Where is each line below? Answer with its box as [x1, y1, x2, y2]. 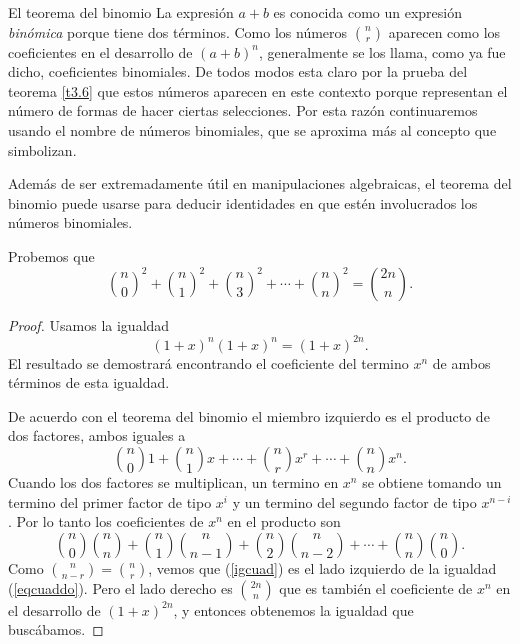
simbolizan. [8, 139, 77, 160]
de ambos [432, 352, 491, 373]
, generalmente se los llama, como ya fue [258, 41, 506, 62]
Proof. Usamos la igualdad [8, 314, 170, 335]
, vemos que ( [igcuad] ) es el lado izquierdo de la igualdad [148, 557, 497, 578]
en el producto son [227, 511, 341, 532]
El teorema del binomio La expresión [8, 2, 234, 22]
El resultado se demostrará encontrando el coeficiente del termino [8, 352, 409, 373]
